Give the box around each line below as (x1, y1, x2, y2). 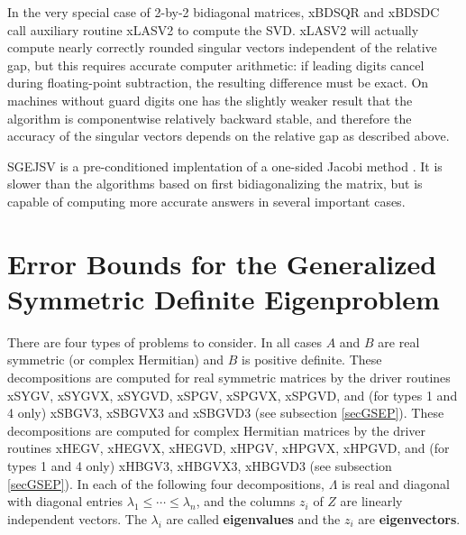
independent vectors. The (7, 509, 147, 528)
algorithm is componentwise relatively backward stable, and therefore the (7, 108, 412, 127)
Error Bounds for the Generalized (7, 244, 437, 281)
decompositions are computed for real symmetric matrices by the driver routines (7, 368, 451, 387)
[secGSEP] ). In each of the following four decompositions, (7, 474, 324, 493)
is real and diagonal (342, 474, 450, 493)
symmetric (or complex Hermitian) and (7, 350, 224, 369)
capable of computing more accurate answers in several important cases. (7, 191, 406, 210)
